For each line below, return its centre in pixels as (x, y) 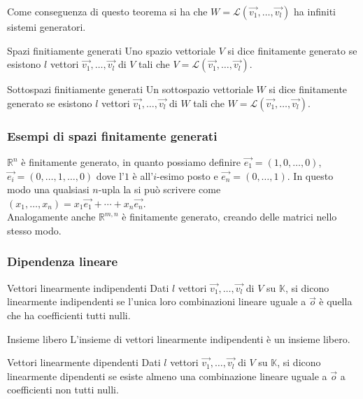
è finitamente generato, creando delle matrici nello (229, 217)
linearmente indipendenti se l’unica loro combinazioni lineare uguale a (157, 301)
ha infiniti (315, 11)
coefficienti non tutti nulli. (63, 390)
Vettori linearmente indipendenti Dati (88, 287)
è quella (336, 301)
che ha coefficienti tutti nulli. (69, 315)
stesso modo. (34, 230)
